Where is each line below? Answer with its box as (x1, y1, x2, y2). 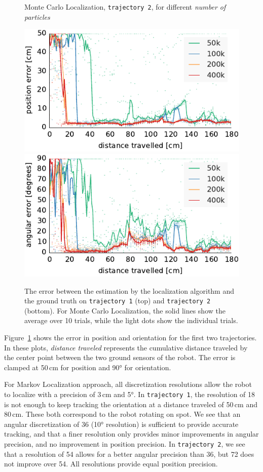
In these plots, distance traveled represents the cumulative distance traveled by (4, 342, 248, 352)
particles (24, 11, 50, 22)
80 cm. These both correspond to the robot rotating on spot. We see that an (4, 409, 241, 419)
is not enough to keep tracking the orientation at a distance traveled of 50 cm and (4, 399, 257, 409)
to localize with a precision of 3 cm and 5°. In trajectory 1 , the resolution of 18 (4, 388, 255, 399)
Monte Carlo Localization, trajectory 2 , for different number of (24, 2, 226, 12)
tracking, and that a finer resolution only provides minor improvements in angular (4, 428, 259, 439)
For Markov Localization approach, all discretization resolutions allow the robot (4, 379, 252, 389)
